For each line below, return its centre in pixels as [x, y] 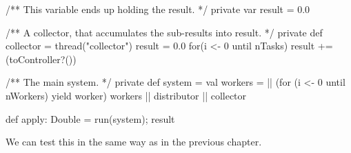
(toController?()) [41, 59]
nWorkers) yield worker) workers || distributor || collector [126, 95]
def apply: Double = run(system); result [90, 118]
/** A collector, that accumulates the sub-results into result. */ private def [164, 32]
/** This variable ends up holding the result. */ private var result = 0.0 [158, 9]
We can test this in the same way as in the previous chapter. [134, 142]
